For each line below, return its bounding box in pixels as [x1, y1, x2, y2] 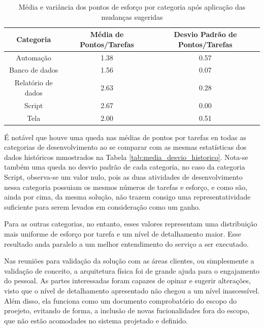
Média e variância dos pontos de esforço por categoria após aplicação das [18, 2, 246, 12]
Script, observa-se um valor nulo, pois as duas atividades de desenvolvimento [4, 172, 243, 182]
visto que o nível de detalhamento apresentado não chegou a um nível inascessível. [4, 285, 260, 295]
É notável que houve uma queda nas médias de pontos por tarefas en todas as [4, 131, 246, 142]
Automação [16, 52, 51, 62]
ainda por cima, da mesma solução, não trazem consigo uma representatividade [4, 191, 251, 202]
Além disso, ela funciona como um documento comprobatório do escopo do [4, 295, 237, 306]
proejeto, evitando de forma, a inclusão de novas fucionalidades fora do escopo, [4, 305, 250, 316]
